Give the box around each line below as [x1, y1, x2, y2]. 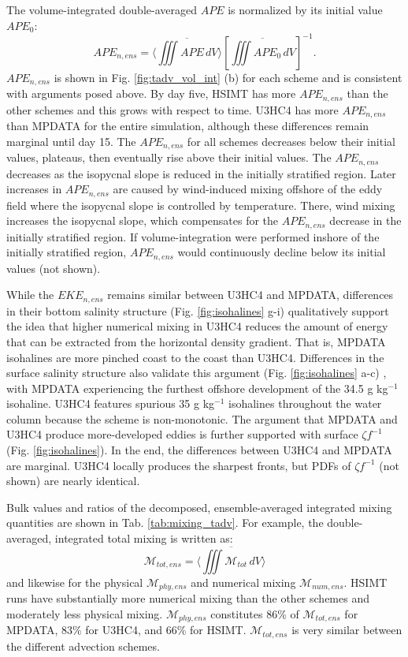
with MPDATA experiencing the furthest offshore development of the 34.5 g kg [6, 379, 388, 396]
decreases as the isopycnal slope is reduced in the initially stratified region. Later [6, 165, 396, 181]
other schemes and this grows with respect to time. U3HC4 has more [6, 101, 339, 118]
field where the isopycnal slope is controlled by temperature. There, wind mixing [6, 196, 395, 213]
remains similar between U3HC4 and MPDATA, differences [107, 286, 394, 303]
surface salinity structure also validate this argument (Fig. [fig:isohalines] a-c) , [6, 364, 387, 381]
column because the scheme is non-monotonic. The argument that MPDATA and [6, 410, 398, 427]
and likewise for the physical [6, 573, 143, 590]
